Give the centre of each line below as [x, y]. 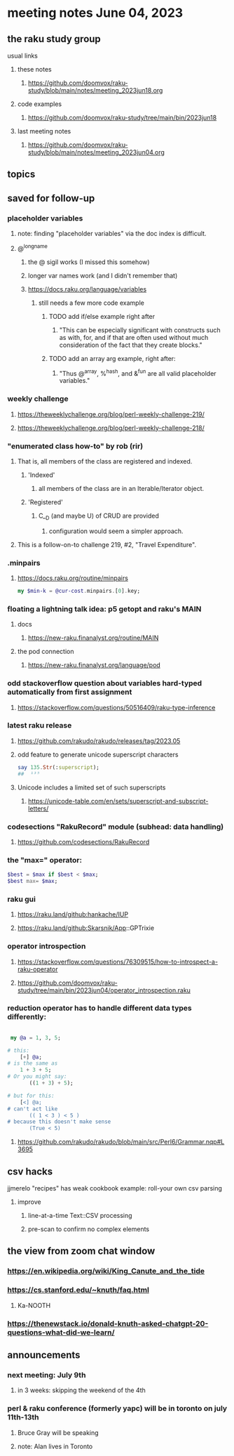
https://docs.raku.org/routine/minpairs [73, 578]
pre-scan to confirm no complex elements [88, 1229]
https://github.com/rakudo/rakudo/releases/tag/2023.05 [99, 741]
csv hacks [30, 1171]
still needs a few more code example [91, 303]
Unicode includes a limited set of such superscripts [91, 787]
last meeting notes [44, 131]
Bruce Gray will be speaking [58, 1432]
